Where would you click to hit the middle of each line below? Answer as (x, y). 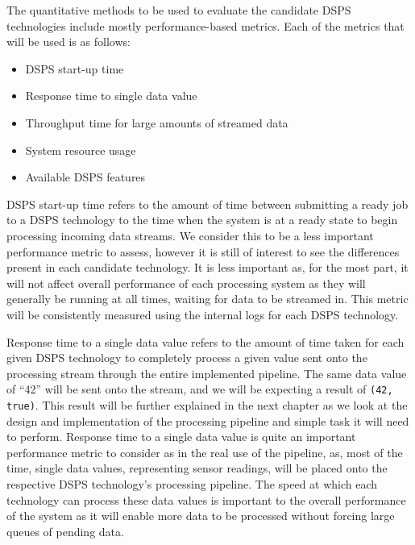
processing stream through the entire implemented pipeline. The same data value (207, 373)
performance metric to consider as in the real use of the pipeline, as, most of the (205, 452)
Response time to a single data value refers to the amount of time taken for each (205, 341)
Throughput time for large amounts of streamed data (157, 122)
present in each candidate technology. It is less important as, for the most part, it (207, 267)
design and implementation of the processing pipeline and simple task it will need (208, 420)
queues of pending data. (65, 531)
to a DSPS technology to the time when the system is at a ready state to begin (202, 220)
